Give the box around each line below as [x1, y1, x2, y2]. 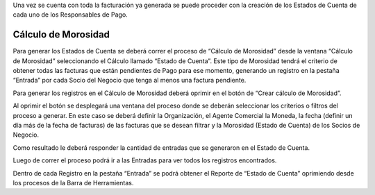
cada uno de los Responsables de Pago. [12, 10, 128, 19]
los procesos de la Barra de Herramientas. [12, 178, 134, 187]
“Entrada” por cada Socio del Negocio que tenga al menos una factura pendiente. [12, 76, 247, 85]
